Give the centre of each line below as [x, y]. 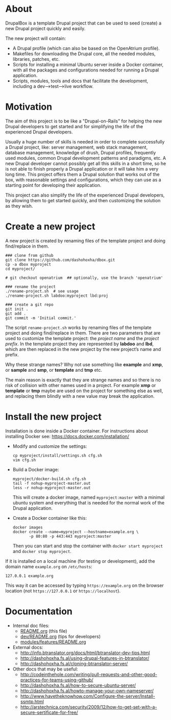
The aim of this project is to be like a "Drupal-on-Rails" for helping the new [84, 121]
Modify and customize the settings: [50, 446]
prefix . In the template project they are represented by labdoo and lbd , [80, 344]
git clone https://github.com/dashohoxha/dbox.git [60, 260]
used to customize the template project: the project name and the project [82, 338]
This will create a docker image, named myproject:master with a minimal [89, 497]
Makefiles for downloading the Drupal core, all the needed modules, [84, 54]
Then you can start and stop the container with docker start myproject [88, 546]
